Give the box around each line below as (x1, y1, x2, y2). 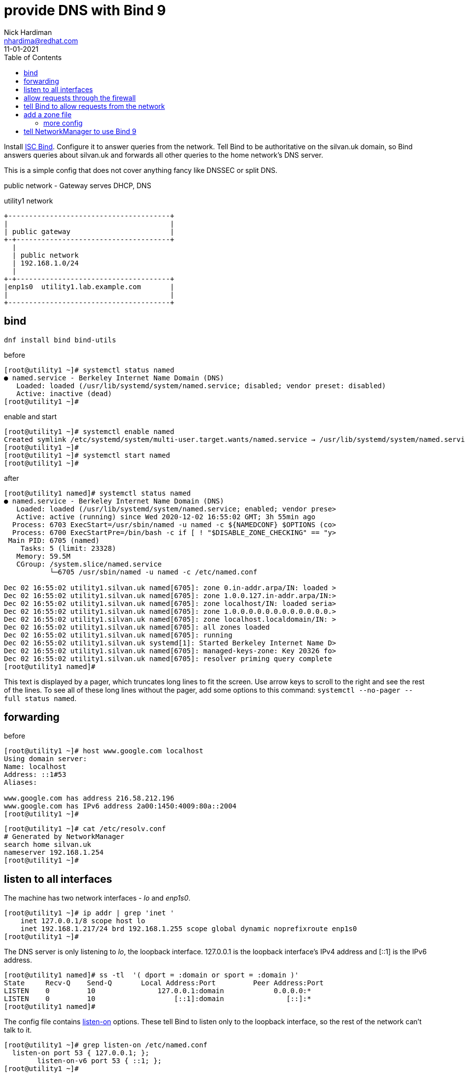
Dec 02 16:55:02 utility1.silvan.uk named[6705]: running (4, 631, 232, 639)
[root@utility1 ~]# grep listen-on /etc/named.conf (4, 1041, 208, 1049)
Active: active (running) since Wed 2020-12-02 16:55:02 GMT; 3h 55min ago (16, 512, 316, 521)
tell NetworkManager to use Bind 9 (24, 127, 136, 135)
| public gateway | (4, 227, 174, 235)
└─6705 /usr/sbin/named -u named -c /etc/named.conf (49, 568, 258, 576)
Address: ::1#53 (4, 771, 66, 779)
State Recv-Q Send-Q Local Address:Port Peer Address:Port (4, 979, 324, 987)
